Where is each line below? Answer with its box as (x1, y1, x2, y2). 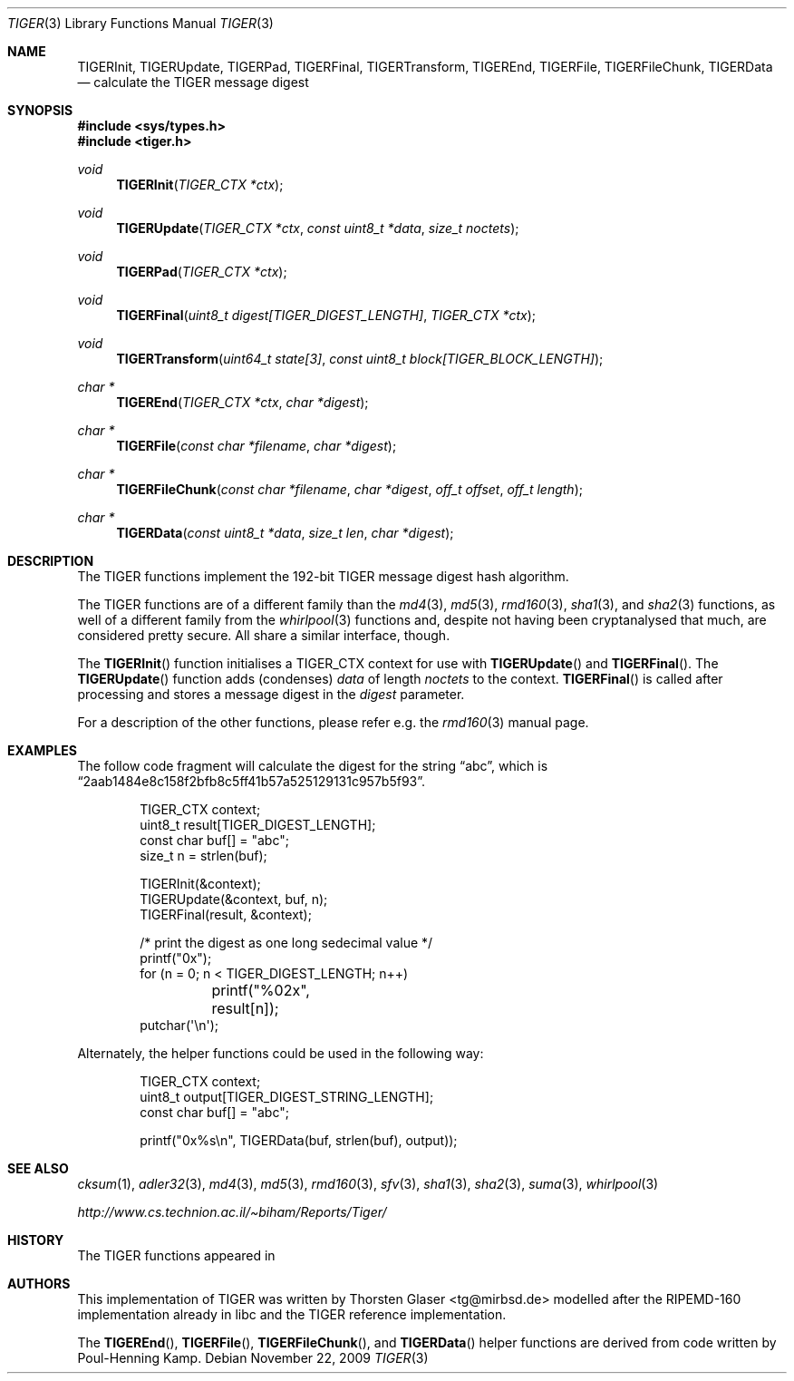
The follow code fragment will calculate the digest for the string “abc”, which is (77, 758, 548, 773)
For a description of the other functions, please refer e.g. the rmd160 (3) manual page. (77, 715, 589, 730)
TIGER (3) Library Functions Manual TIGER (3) (7, 15, 274, 31)
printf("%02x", (211, 981, 310, 999)
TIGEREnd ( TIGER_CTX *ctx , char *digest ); (116, 394, 369, 410)
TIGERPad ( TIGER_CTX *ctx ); (116, 264, 287, 279)
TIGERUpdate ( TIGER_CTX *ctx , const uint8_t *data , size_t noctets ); (116, 220, 519, 236)
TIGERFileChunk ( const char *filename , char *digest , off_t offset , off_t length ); (116, 481, 583, 497)
